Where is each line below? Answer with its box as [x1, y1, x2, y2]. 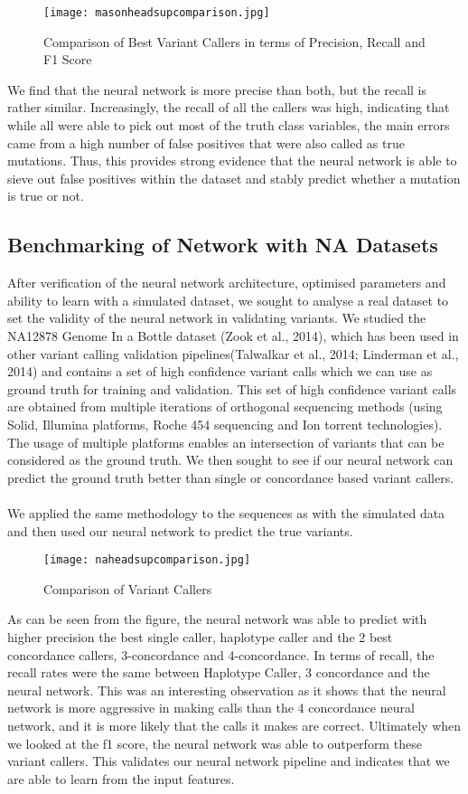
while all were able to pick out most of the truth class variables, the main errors [7, 116, 450, 135]
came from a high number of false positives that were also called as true [7, 133, 405, 152]
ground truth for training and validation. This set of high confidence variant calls [7, 379, 457, 398]
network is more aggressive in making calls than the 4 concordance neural [7, 698, 415, 717]
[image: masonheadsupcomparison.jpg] [43, 6, 270, 19]
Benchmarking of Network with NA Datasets [7, 231, 438, 259]
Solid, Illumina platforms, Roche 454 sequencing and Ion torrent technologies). [7, 414, 443, 433]
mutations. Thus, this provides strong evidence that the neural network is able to [7, 151, 457, 170]
